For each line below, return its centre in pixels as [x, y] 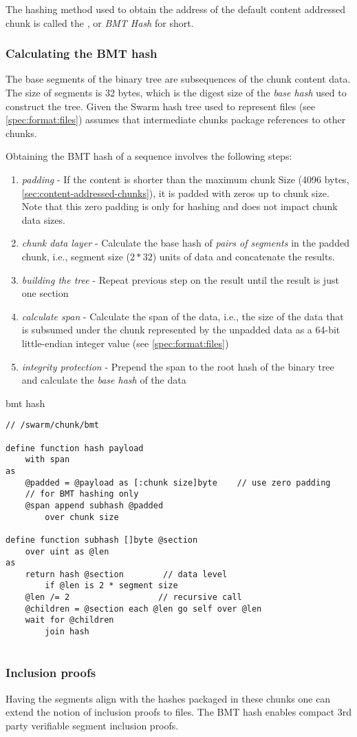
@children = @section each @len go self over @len [143, 609]
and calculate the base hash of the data [104, 380]
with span [47, 460]
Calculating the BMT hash [82, 53]
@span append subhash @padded [94, 505]
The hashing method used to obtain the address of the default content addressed [176, 9]
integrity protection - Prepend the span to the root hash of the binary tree [178, 366]
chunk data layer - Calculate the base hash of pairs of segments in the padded [185, 243]
